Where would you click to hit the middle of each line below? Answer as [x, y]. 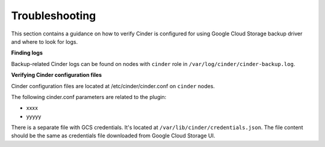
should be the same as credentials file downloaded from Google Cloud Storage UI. [113, 136]
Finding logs [27, 53]
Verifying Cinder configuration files [57, 75]
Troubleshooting [54, 16]
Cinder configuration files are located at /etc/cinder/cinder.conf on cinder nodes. [113, 86]
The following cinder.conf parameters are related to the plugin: [89, 97]
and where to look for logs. [45, 41]
